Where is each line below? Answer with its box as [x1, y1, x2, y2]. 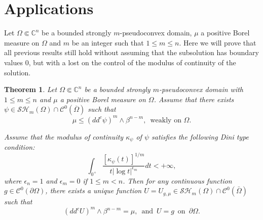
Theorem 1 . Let [4, 84, 57, 95]
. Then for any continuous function [123, 175, 232, 186]
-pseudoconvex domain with [159, 84, 243, 95]
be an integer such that [71, 37, 144, 48]
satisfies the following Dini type [152, 131, 249, 142]
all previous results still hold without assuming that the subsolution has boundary [4, 47, 259, 58]
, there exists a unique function [45, 185, 142, 196]
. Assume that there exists [154, 94, 234, 104]
